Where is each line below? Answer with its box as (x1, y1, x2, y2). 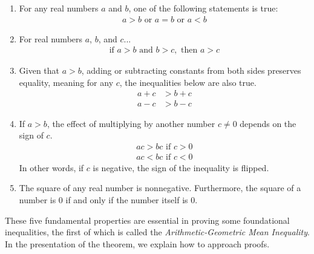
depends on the (240, 117, 296, 129)
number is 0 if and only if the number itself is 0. (19, 193, 198, 206)
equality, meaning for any (19, 76, 114, 88)
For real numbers (19, 32, 83, 45)
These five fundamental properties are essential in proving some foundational (5, 213, 290, 226)
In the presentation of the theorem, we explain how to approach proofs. (5, 237, 270, 250)
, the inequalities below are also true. (119, 76, 257, 88)
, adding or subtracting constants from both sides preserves (81, 64, 301, 77)
